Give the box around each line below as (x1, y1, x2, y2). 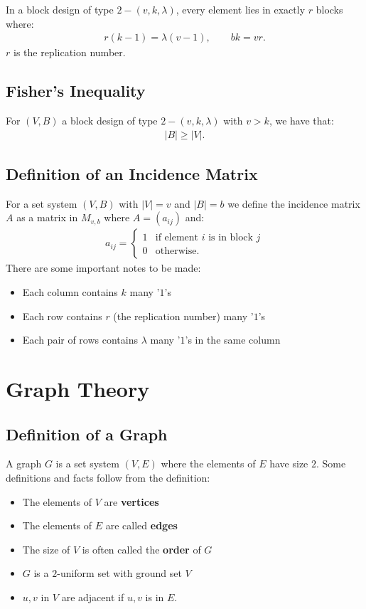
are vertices (104, 494, 159, 509)
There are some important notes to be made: (6, 260, 201, 275)
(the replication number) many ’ (113, 308, 254, 323)
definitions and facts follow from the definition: (6, 470, 210, 485)
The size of (22, 541, 70, 556)
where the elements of (161, 456, 256, 471)
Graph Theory (6, 374, 150, 403)
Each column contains (22, 285, 118, 300)
